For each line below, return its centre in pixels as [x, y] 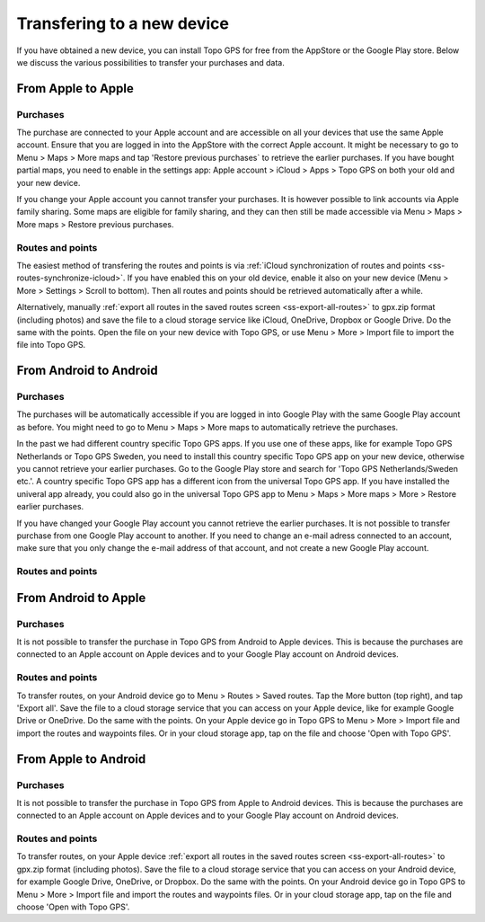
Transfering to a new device [123, 23]
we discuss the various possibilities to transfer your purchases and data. [150, 62]
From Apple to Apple [75, 89]
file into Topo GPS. [51, 345]
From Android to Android [87, 371]
